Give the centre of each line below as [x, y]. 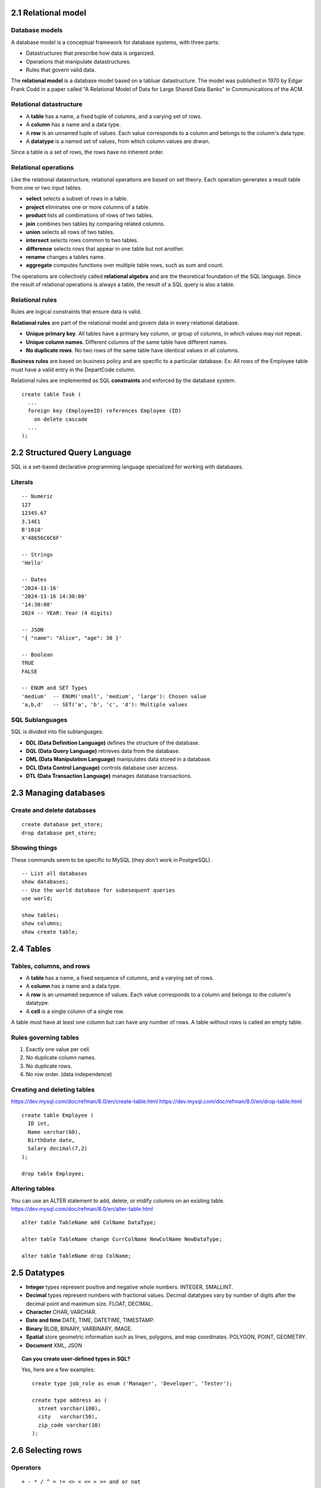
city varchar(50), [68, 1417]
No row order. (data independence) [69, 1074]
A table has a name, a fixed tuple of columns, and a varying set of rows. [114, 116]
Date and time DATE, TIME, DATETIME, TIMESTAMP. [90, 1320]
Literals [22, 482]
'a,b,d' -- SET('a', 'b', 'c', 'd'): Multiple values [105, 705]
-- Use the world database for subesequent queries [98, 890]
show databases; [45, 882]
